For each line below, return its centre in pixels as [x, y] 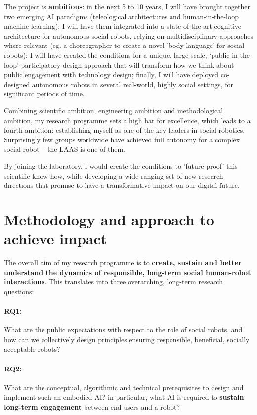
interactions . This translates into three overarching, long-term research [113, 282]
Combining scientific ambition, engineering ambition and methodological [114, 110]
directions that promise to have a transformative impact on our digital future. [122, 185]
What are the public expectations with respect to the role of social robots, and [123, 330]
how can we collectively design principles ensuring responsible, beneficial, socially [127, 339]
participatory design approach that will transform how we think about [128, 65]
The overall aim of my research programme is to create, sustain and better [123, 262]
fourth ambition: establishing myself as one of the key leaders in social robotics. [125, 130]
